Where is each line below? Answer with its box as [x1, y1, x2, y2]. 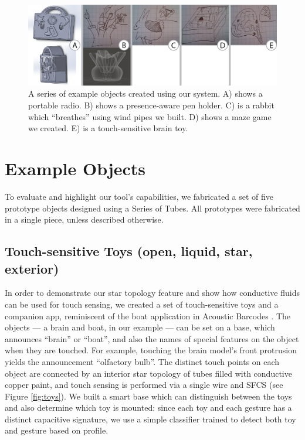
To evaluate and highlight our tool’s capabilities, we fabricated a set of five [5, 190, 274, 202]
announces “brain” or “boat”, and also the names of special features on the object [5, 332, 299, 345]
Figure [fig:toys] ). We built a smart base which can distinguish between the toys [5, 390, 292, 402]
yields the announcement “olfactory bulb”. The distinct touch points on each [5, 355, 280, 367]
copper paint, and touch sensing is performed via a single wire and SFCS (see [5, 378, 283, 391]
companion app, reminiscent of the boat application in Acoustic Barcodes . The [5, 309, 291, 322]
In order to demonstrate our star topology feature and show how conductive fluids [5, 286, 300, 299]
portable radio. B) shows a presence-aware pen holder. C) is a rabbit [28, 99, 274, 111]
